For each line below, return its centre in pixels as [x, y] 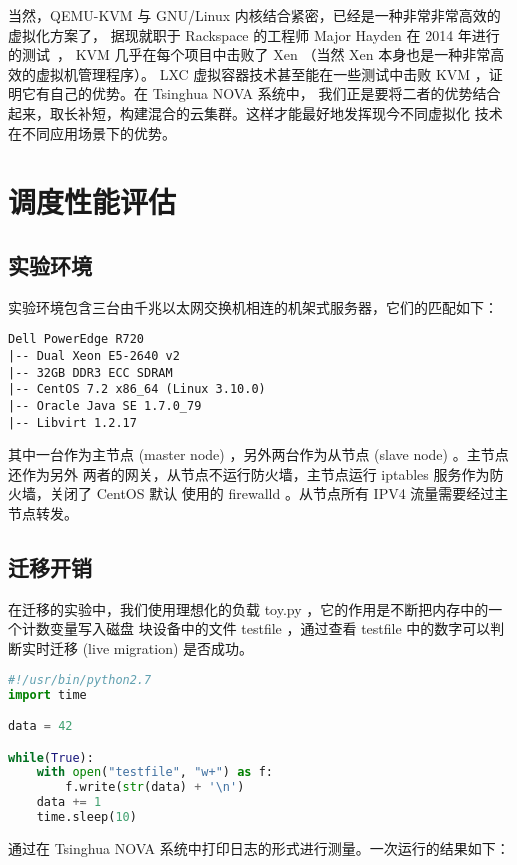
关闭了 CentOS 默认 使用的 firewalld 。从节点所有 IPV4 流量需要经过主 [279, 493]
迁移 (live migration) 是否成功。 [151, 648]
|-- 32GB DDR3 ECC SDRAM [90, 372]
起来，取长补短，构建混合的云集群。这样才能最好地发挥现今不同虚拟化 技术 [255, 112]
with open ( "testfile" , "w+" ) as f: [154, 772]
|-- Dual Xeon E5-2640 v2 [94, 355]
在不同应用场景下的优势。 [92, 132]
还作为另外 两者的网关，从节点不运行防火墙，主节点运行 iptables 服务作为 [249, 473]
